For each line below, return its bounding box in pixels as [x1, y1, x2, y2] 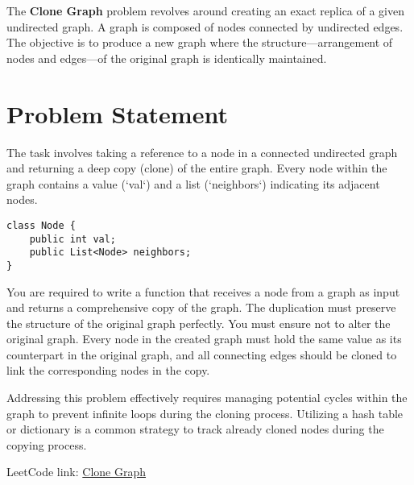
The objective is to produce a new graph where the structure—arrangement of [6, 34, 393, 51]
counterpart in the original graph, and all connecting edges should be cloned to [6, 346, 397, 363]
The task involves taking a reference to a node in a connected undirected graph [6, 143, 398, 160]
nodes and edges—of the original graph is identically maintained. [6, 49, 327, 66]
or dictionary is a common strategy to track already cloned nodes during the [6, 421, 384, 437]
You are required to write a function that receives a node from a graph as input [6, 283, 400, 300]
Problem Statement [6, 97, 228, 130]
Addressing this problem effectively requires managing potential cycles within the [6, 389, 408, 406]
